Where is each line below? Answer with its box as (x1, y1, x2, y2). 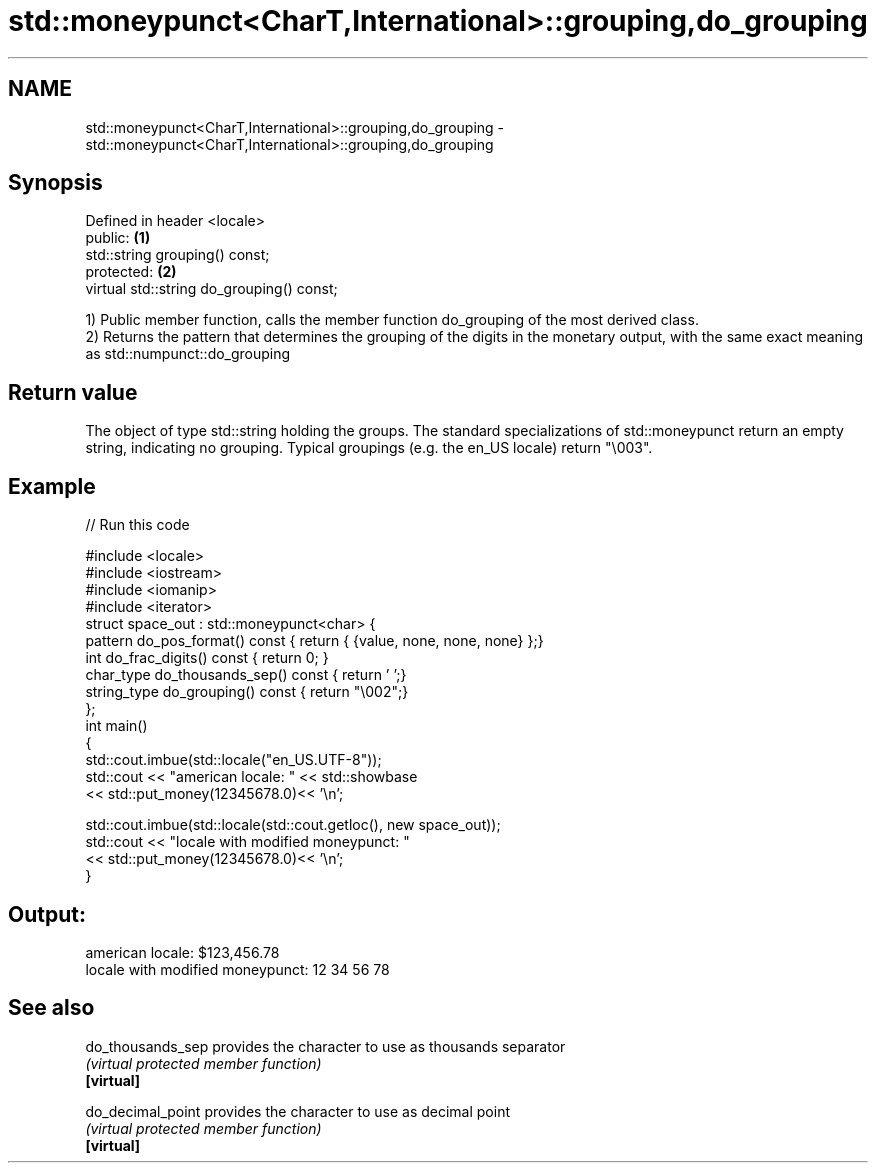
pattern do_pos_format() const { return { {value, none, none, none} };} (85, 632, 544, 650)
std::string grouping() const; (85, 246, 270, 264)
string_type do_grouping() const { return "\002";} (85, 683, 409, 701)
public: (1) (85, 229, 151, 247)
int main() (85, 717, 148, 735)
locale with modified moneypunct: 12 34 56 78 (85, 960, 390, 978)
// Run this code (85, 516, 190, 534)
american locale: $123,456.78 (85, 943, 280, 961)
